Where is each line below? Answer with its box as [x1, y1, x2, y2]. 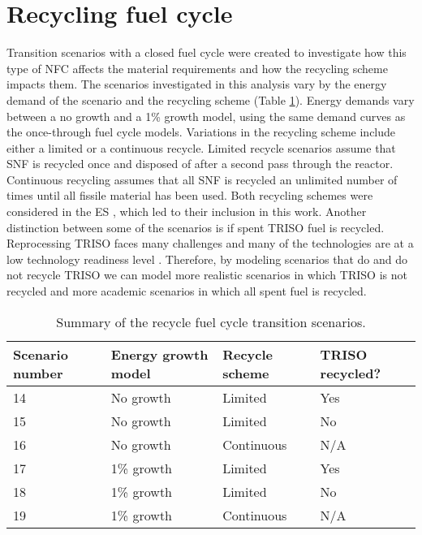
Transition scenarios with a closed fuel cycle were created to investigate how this [6, 44, 407, 61]
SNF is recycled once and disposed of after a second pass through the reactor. [6, 155, 394, 172]
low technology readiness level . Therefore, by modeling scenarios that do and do [6, 250, 407, 267]
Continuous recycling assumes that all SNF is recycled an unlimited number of [6, 170, 398, 188]
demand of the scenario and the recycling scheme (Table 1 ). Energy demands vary [6, 91, 415, 108]
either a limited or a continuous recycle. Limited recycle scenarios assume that [6, 139, 396, 156]
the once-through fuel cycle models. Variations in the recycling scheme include [6, 123, 396, 140]
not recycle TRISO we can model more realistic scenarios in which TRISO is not [6, 266, 407, 283]
